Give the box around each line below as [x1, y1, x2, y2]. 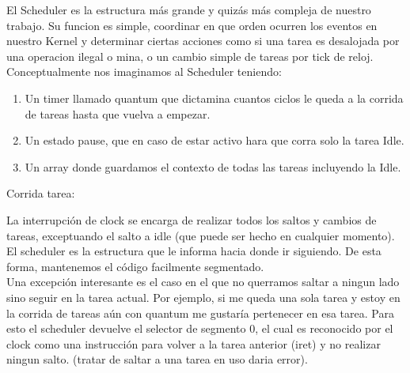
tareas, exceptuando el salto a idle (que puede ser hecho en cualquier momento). [6, 227, 395, 243]
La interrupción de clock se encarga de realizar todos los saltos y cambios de [6, 211, 377, 228]
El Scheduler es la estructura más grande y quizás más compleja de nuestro [6, 2, 371, 17]
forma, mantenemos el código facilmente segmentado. [6, 258, 264, 274]
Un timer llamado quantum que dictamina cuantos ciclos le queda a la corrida [25, 89, 404, 106]
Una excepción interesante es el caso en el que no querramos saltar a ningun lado [6, 273, 400, 290]
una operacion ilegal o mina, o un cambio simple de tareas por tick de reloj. [6, 47, 374, 64]
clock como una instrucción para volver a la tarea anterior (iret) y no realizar [6, 335, 381, 352]
